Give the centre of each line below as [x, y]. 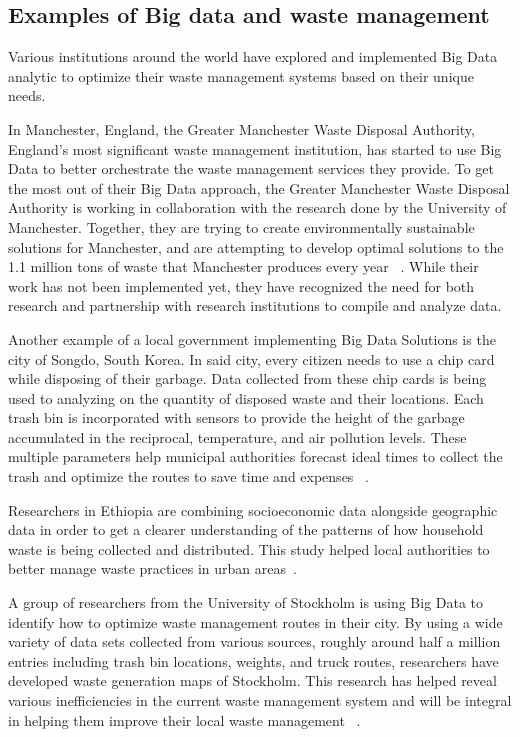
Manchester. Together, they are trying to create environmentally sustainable [241, 226]
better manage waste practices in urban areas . [152, 568]
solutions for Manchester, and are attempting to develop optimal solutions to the [256, 246]
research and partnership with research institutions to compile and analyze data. [255, 305]
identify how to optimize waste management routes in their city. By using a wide [255, 621]
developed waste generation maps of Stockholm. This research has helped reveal [252, 680]
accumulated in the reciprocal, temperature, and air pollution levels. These [237, 436]
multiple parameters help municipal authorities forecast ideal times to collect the [255, 456]
